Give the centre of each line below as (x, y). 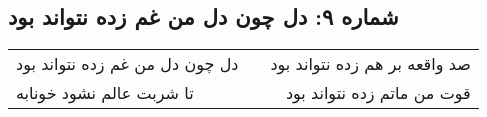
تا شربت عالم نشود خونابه (105, 93)
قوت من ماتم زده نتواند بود (378, 93)
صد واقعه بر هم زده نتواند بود (370, 64)
